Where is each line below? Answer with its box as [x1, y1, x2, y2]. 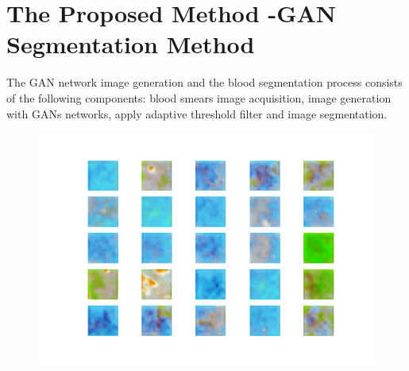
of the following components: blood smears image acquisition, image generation [6, 89, 392, 106]
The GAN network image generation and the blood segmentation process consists [6, 74, 403, 91]
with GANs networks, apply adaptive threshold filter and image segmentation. [6, 105, 388, 122]
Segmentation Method [6, 28, 255, 60]
